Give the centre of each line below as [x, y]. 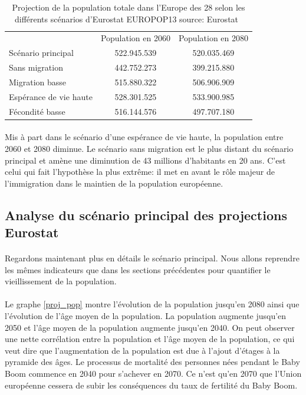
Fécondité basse [37, 111]
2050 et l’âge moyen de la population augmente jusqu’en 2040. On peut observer [150, 327]
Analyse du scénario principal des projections [146, 215]
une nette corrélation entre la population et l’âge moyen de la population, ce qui [150, 339]
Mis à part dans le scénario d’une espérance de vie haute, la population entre [144, 137]
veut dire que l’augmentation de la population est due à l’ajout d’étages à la [142, 350]
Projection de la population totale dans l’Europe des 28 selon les [129, 7]
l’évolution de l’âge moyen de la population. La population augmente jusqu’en [146, 316]
